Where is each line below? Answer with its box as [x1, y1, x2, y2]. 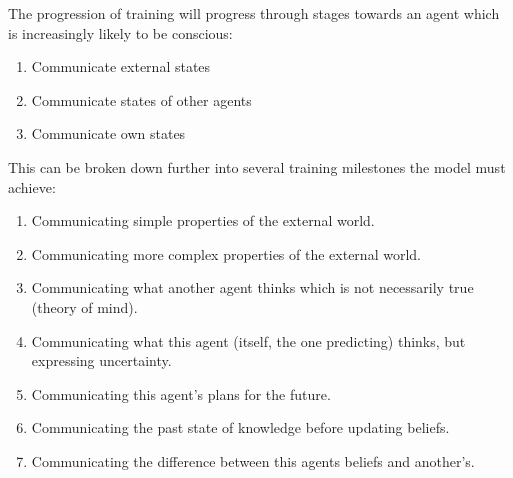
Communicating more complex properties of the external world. [31, 243, 421, 264]
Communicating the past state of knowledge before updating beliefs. [31, 417, 450, 438]
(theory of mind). [31, 296, 138, 317]
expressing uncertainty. [31, 350, 172, 371]
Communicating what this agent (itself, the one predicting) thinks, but [31, 330, 466, 351]
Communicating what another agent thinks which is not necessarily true [31, 277, 474, 298]
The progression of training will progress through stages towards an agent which [8, 3, 500, 23]
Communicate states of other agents [31, 89, 252, 110]
